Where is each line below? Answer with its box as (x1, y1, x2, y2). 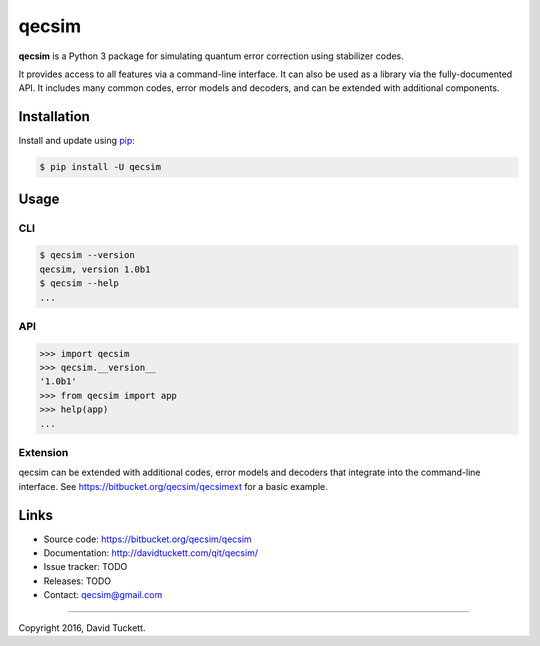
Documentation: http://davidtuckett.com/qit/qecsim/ (43, 547, 259, 559)
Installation (18, 108, 90, 125)
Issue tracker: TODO (43, 561, 128, 573)
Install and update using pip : (18, 135, 135, 147)
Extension (18, 446, 69, 459)
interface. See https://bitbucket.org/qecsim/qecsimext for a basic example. (18, 480, 329, 492)
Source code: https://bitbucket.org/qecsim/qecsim (43, 533, 252, 545)
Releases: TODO (43, 575, 112, 587)
